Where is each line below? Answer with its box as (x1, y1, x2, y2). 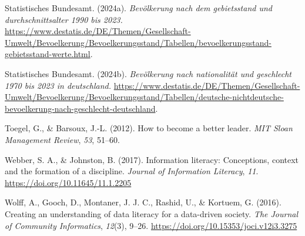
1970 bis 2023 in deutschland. (5, 79, 112, 91)
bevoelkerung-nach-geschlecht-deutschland (5, 102, 156, 114)
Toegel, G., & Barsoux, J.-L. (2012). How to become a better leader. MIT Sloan (5, 122, 293, 134)
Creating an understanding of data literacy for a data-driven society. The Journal (5, 207, 299, 220)
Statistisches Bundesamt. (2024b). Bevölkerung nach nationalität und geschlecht (5, 67, 291, 79)
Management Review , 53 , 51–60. (5, 133, 120, 145)
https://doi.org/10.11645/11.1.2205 (5, 176, 132, 188)
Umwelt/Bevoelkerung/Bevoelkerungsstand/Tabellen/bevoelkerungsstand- (5, 36, 272, 48)
